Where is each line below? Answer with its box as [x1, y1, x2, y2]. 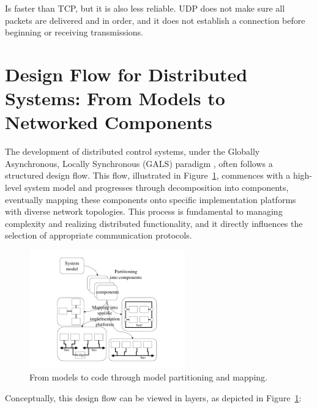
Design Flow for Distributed [5, 61, 248, 86]
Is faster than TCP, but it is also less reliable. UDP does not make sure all [5, 2, 285, 14]
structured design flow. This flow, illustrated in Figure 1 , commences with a [5, 169, 291, 182]
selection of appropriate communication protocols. [5, 229, 192, 242]
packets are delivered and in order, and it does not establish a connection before [5, 13, 305, 26]
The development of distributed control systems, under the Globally [5, 145, 260, 158]
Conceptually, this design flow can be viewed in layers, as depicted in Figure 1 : [5, 391, 302, 404]
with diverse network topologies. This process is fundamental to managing [5, 205, 283, 218]
